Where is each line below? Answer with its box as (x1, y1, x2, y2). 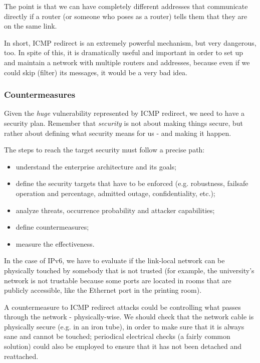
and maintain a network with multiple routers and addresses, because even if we (4, 57, 250, 67)
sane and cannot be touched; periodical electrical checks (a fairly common (4, 331, 230, 341)
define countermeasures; (16, 222, 89, 232)
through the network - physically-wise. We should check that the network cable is (4, 311, 254, 322)
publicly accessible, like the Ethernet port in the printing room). (4, 285, 202, 295)
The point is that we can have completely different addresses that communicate (4, 1, 248, 11)
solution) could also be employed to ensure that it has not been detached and (4, 341, 242, 351)
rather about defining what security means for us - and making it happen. (4, 127, 231, 138)
